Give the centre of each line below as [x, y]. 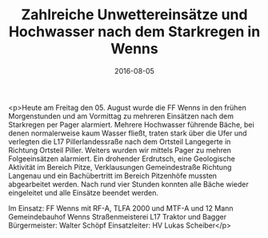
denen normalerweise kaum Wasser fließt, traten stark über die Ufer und [128, 133]
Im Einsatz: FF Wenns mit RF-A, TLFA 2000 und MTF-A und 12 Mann [121, 208]
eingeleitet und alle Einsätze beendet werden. [83, 192]
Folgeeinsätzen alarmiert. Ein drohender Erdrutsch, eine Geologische [122, 159]
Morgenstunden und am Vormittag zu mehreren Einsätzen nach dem [121, 116]
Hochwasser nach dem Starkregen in [134, 32]
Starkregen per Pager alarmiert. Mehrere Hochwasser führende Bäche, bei [131, 124]
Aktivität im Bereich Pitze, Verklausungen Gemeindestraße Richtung [120, 167]
